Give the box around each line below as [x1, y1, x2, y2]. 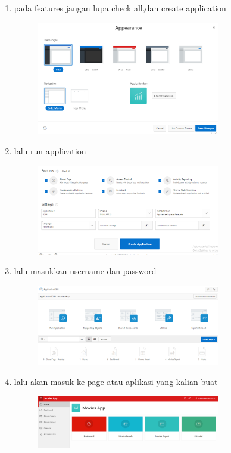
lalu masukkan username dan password [14, 265, 157, 277]
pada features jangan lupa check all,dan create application [14, 2, 226, 14]
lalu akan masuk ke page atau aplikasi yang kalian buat [14, 375, 218, 387]
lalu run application [14, 145, 86, 157]
